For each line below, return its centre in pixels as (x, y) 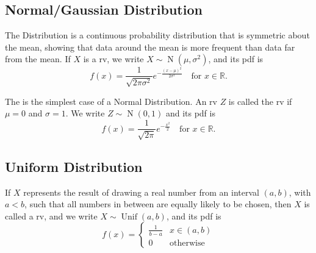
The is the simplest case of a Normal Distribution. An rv (111, 101)
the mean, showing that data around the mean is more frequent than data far (150, 47)
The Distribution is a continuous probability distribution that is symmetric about (157, 35)
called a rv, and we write (51, 216)
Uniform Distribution (74, 166)
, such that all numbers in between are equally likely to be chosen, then (158, 204)
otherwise (187, 243)
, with (300, 192)
